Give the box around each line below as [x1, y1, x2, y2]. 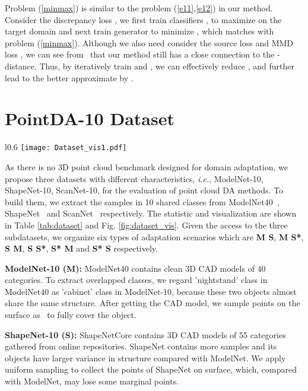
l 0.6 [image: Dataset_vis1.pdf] [5, 141, 127, 153]
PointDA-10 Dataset [5, 106, 174, 131]
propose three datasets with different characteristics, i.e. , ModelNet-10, [5, 172, 263, 185]
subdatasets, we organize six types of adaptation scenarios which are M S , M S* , [5, 230, 304, 243]
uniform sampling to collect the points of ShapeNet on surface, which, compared [5, 363, 297, 376]
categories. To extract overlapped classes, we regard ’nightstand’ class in [5, 274, 268, 286]
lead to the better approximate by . [5, 71, 134, 84]
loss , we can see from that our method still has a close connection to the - [5, 48, 280, 61]
